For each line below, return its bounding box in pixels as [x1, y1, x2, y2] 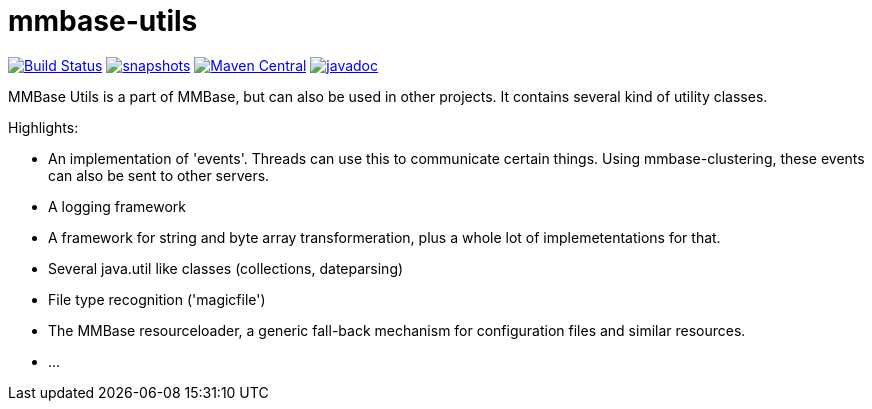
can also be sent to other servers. [48, 166, 270, 184]
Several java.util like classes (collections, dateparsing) [48, 259, 404, 277]
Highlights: [8, 118, 79, 136]
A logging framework [48, 197, 186, 215]
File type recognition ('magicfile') [48, 290, 266, 308]
